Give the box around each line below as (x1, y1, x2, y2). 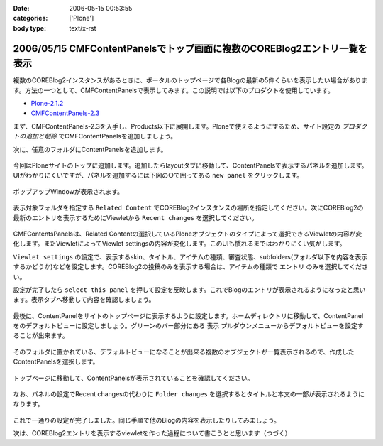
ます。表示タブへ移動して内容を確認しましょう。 (13, 295, 155, 304)
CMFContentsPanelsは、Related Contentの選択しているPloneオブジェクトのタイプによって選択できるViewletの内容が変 (13, 229, 362, 238)
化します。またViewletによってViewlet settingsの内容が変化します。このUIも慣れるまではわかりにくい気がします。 (13, 239, 346, 248)
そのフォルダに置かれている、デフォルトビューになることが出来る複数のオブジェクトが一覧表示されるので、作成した (13, 347, 355, 356)
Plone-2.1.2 (30, 99, 64, 108)
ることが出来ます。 (13, 331, 69, 340)
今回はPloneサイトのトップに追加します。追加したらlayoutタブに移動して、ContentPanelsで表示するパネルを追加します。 (13, 161, 368, 170)
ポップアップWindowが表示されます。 (13, 187, 124, 195)
